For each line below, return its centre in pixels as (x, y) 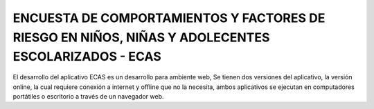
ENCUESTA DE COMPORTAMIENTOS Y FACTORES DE (169, 18)
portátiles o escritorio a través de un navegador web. (88, 96)
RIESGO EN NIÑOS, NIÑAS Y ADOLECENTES (141, 37)
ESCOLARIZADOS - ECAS (87, 57)
